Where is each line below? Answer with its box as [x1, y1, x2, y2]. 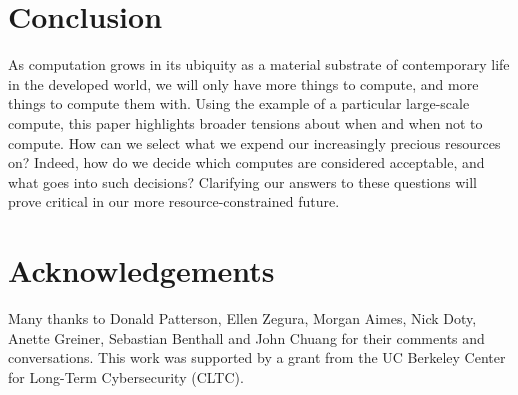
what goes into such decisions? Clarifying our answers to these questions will [8, 171, 477, 192]
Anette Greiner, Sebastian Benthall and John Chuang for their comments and [8, 327, 485, 348]
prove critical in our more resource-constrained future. [8, 191, 340, 212]
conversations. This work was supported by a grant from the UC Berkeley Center [8, 347, 506, 368]
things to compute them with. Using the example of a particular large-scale [8, 93, 470, 114]
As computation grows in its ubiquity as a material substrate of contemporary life [8, 54, 510, 75]
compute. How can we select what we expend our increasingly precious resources [8, 132, 501, 153]
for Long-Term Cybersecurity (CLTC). [8, 366, 244, 387]
